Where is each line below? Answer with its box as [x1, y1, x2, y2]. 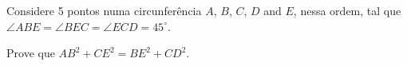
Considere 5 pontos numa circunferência [6, 2, 202, 18]
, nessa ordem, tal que [293, 2, 401, 18]
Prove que [6, 45, 55, 61]
